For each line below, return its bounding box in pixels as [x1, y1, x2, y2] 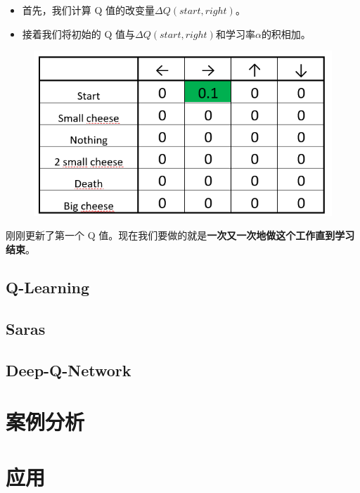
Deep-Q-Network [6, 359, 131, 380]
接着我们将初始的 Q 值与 [22, 26, 136, 41]
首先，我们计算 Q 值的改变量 [22, 3, 155, 17]
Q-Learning [6, 276, 90, 298]
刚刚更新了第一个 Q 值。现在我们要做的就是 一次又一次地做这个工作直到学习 [6, 228, 355, 243]
